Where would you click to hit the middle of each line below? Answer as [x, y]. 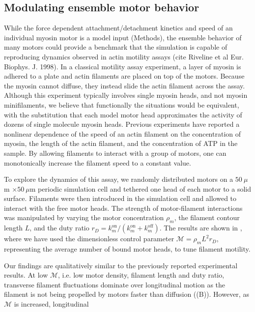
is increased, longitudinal [51, 304]
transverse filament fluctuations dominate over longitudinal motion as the [115, 284]
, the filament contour [207, 217]
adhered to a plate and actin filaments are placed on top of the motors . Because [124, 76]
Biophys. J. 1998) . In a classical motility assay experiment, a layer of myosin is [123, 66]
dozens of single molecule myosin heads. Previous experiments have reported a [122, 124]
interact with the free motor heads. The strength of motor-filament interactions [123, 208]
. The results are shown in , [201, 228]
